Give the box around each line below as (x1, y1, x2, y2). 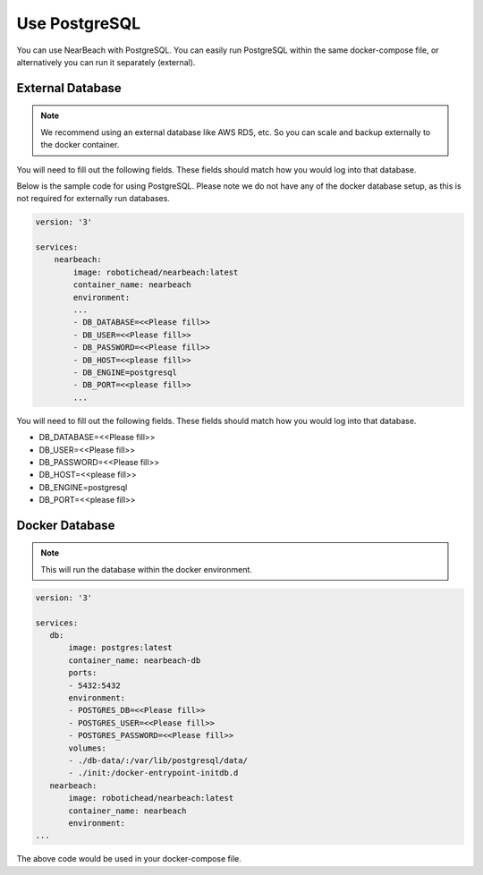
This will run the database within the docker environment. (40, 564, 252, 574)
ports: (68, 667, 97, 678)
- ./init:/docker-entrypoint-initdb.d (68, 768, 239, 778)
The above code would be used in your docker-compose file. (16, 854, 241, 864)
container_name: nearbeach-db (68, 655, 201, 666)
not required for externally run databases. (16, 193, 170, 204)
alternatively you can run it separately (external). (16, 56, 196, 67)
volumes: (68, 743, 107, 753)
